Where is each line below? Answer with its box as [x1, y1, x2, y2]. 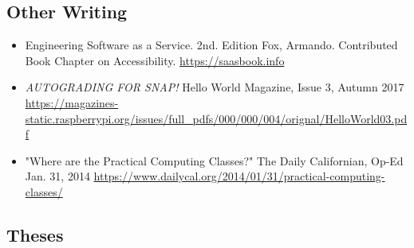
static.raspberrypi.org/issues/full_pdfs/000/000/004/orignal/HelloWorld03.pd [25, 110, 408, 126]
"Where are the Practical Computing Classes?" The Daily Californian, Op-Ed [25, 152, 404, 169]
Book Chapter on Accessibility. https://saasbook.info [25, 52, 285, 68]
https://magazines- [25, 94, 119, 110]
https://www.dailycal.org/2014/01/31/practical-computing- [93, 168, 385, 184]
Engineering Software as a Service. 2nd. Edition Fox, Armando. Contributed [25, 37, 398, 53]
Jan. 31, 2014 [25, 168, 90, 184]
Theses [6, 222, 64, 246]
